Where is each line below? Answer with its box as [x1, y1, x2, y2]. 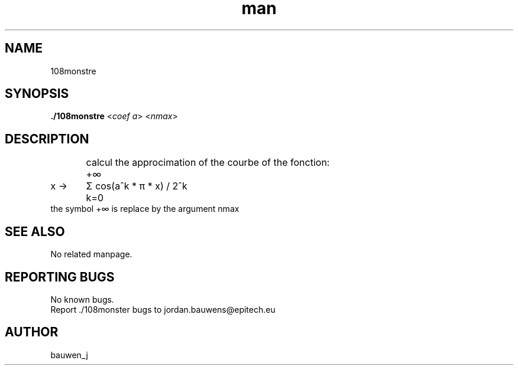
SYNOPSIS [5, 86, 69, 101]
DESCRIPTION [5, 131, 89, 146]
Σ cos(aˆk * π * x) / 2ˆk [86, 180, 187, 192]
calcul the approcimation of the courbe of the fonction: [86, 156, 330, 169]
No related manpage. [50, 249, 132, 260]
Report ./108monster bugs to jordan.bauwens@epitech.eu [50, 304, 276, 315]
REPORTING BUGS [5, 269, 115, 284]
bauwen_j [50, 349, 88, 360]
